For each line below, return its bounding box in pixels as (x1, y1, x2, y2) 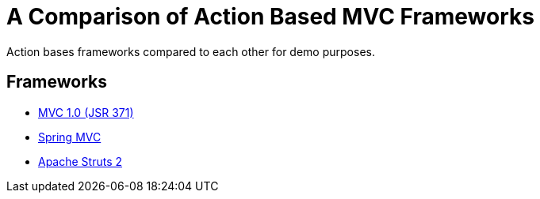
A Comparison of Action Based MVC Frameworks (6, 3, 534, 30)
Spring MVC (38, 130, 101, 144)
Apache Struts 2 (38, 154, 123, 168)
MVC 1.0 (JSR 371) (38, 105, 134, 119)
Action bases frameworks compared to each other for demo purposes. (6, 44, 375, 58)
